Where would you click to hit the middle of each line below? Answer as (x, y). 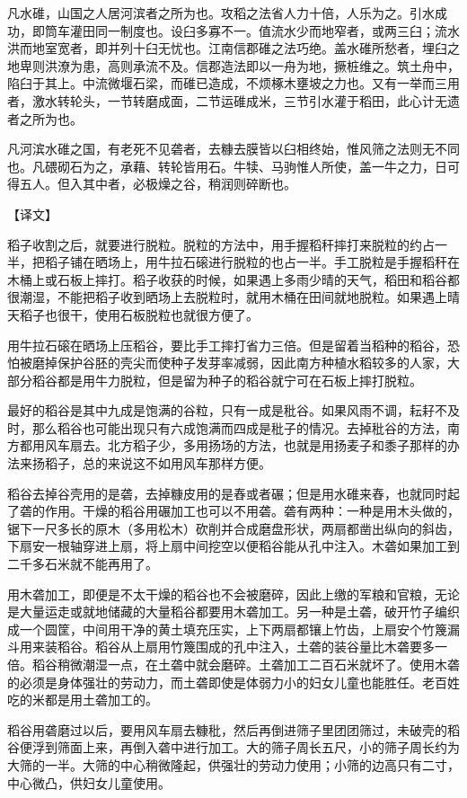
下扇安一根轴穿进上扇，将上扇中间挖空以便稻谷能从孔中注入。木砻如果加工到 (233, 546)
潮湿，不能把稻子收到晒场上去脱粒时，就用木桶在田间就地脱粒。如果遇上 (233, 297)
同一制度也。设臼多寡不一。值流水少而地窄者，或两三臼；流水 (277, 30)
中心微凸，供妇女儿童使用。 (89, 782)
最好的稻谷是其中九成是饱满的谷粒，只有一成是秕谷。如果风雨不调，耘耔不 (227, 410)
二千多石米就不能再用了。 (83, 564)
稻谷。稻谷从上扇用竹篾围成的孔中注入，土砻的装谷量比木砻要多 (246, 647)
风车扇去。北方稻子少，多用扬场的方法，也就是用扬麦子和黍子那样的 (246, 445)
